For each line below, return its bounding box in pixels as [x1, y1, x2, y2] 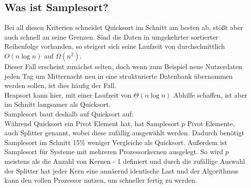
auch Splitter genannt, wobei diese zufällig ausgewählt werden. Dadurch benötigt [4, 128, 245, 138]
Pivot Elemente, [187, 118, 235, 128]
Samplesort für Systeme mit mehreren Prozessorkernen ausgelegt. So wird [4, 146, 223, 157]
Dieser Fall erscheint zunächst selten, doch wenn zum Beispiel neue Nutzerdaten [4, 61, 242, 71]
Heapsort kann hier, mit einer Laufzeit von [4, 89, 132, 100]
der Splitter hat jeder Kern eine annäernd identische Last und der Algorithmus [4, 165, 239, 175]
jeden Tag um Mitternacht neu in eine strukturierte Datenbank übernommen [4, 71, 233, 81]
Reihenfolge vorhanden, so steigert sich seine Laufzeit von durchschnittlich [4, 41, 225, 51]
